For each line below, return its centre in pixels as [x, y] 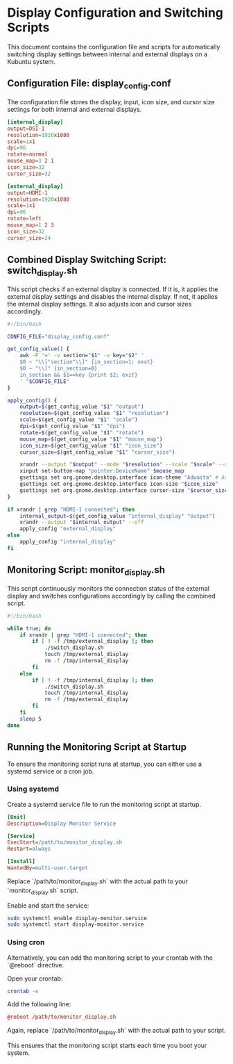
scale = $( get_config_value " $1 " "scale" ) [79, 420]
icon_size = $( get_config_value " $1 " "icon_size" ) [91, 445]
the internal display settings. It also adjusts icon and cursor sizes [100, 304]
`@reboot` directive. [36, 965]
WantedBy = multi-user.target [48, 868]
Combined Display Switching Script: [87, 260]
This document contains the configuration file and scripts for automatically [114, 47]
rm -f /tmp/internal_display [86, 661]
